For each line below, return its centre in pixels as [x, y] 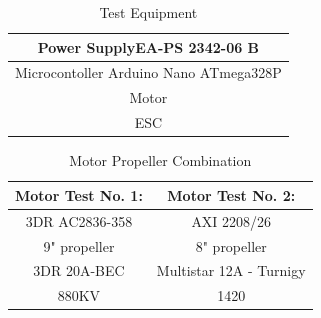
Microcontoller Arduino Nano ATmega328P [148, 72]
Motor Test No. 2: [231, 194]
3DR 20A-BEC [79, 270]
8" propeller [231, 245]
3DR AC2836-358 [79, 220]
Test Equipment [148, 12]
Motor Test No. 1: [79, 194]
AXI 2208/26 [231, 220]
